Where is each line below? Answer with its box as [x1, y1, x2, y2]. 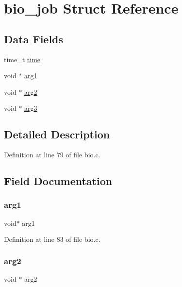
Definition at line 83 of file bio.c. [4, 234, 100, 244]
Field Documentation [4, 173, 113, 188]
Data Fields [4, 31, 64, 46]
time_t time [4, 54, 41, 64]
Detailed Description [4, 127, 110, 142]
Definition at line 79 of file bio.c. [4, 150, 100, 160]
